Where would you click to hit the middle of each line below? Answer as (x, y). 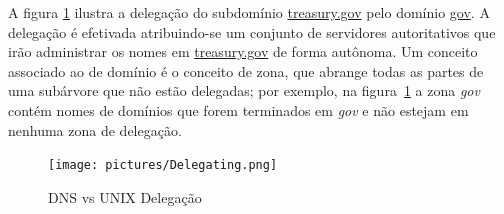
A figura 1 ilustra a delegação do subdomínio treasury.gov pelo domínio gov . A (249, 12)
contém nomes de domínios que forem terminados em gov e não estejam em (238, 109)
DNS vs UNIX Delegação (125, 196)
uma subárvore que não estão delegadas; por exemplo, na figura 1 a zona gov (244, 90)
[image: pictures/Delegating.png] (163, 165)
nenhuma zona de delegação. (95, 129)
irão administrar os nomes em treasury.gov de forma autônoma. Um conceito (243, 51)
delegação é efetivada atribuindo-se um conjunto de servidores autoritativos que (252, 31)
